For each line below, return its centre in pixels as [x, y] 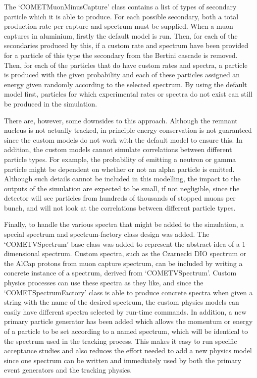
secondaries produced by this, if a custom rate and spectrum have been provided [126, 45]
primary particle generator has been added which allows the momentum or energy [128, 321]
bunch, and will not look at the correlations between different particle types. [120, 207]
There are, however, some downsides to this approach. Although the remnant [121, 120]
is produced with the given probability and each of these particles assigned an [122, 75]
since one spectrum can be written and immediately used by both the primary [123, 360]
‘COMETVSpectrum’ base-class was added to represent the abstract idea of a [122, 243]
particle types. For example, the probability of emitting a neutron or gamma [120, 159]
